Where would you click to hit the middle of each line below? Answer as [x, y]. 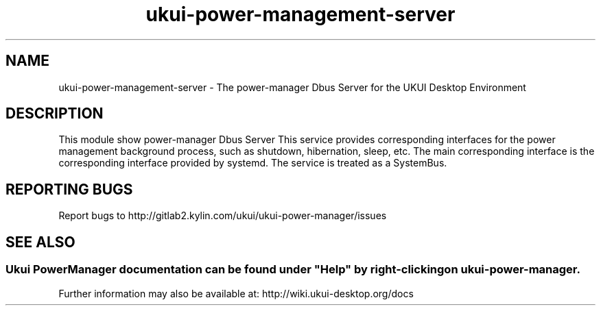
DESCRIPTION [55, 114]
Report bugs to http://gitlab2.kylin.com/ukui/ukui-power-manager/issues [223, 216]
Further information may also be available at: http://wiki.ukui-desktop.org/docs [236, 293]
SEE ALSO [40, 242]
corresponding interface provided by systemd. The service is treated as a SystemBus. [253, 163]
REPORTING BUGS [69, 189]
